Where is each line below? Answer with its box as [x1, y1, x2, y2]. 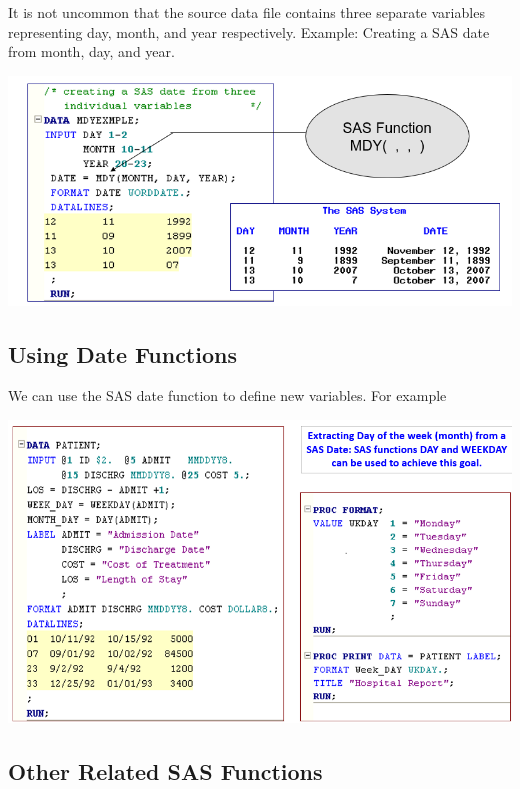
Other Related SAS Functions [8, 755, 323, 786]
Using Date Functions [8, 338, 237, 369]
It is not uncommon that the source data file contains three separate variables [8, 2, 485, 22]
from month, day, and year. [8, 41, 175, 62]
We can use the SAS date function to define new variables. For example [8, 385, 447, 406]
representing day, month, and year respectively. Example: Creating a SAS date [8, 21, 490, 42]
